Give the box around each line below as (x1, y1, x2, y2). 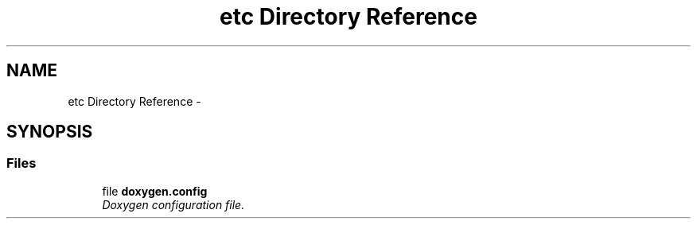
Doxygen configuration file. (102, 197, 245, 211)
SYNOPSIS (6, 122, 93, 142)
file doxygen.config (102, 184, 208, 198)
